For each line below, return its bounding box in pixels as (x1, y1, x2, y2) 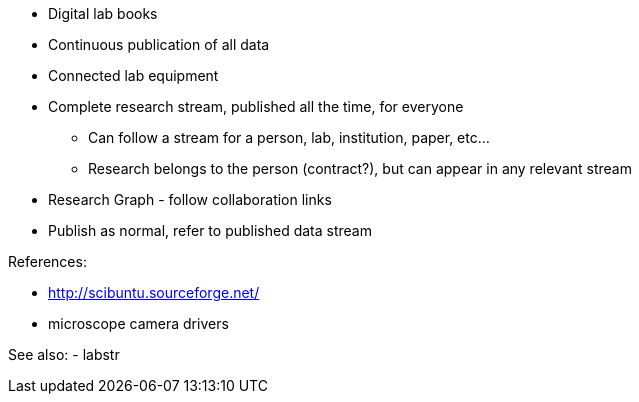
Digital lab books (48, 5, 158, 22)
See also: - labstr (8, 346, 120, 363)
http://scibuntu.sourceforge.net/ (48, 284, 260, 301)
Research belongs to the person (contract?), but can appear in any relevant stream (88, 160, 632, 177)
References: (8, 253, 87, 270)
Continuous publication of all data (48, 36, 270, 53)
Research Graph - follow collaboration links (48, 191, 332, 208)
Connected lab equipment (48, 67, 219, 84)
